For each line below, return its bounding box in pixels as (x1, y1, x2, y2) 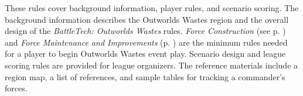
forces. (5, 82, 28, 94)
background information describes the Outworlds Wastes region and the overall (5, 13, 289, 25)
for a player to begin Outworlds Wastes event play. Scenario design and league (5, 47, 286, 60)
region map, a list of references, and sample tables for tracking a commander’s (5, 70, 285, 83)
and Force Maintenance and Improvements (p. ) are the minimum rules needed (5, 36, 288, 48)
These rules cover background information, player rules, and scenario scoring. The (5, 2, 299, 13)
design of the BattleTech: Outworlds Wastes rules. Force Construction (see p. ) (5, 25, 286, 37)
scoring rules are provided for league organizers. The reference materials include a (5, 59, 298, 71)
